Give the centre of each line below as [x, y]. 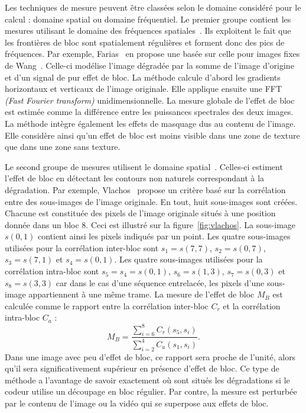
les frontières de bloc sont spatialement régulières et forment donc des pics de [145, 42]
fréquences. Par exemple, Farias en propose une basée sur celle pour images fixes [152, 54]
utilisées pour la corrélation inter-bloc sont [82, 247]
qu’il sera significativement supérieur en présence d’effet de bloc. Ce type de [142, 368]
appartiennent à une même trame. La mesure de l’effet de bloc [141, 294]
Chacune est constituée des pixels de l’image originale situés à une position [140, 213]
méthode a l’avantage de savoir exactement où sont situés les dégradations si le [147, 380]
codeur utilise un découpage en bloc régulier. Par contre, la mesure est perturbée [151, 391]
